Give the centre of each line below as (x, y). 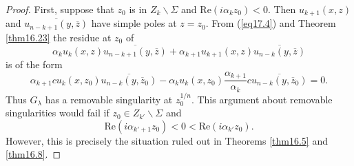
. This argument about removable (262, 99)
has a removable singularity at (109, 99)
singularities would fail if (58, 113)
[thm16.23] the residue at (59, 37)
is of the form (34, 64)
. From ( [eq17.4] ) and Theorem (271, 23)
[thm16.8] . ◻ (33, 154)
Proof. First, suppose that (60, 9)
